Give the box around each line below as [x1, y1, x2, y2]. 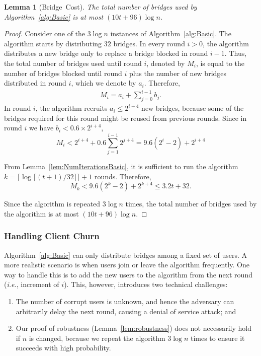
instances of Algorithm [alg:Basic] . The [110, 28, 231, 39]
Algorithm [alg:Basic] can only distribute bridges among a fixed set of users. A [4, 249, 247, 260]
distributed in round [4, 78, 66, 88]
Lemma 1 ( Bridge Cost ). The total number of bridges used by [4, 2, 197, 12]
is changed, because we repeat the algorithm [29, 332, 165, 343]
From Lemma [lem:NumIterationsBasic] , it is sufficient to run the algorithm [4, 161, 238, 171]
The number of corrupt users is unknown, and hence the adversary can [16, 296, 234, 306]
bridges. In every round [113, 38, 185, 48]
